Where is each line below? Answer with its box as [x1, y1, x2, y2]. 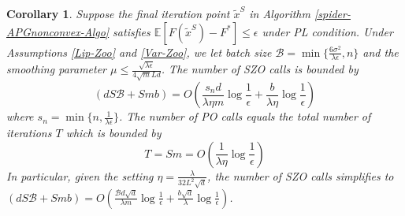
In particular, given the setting [6, 167, 154, 184]
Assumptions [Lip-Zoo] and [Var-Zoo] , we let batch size [6, 43, 272, 60]
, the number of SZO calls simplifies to [207, 167, 394, 184]
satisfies [113, 23, 150, 39]
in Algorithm [249, 6, 310, 21]
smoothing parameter [6, 61, 107, 77]
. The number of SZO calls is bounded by [161, 61, 359, 77]
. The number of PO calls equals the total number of [118, 108, 371, 125]
